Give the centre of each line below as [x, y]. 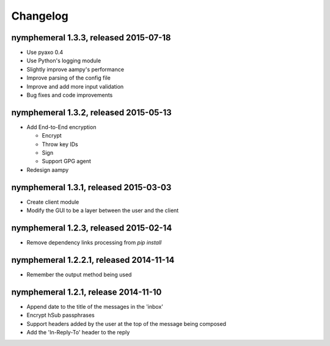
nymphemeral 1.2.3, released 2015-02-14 [92, 228]
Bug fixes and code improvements [70, 95]
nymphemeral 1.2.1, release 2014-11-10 [86, 292]
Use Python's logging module [64, 61]
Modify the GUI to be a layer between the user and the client [103, 210]
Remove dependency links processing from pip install [94, 243]
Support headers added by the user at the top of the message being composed [126, 323]
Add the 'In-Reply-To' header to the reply [78, 333]
